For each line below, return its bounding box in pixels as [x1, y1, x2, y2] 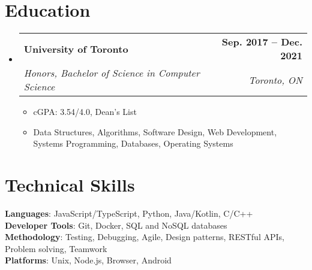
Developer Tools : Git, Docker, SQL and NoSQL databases [5, 219, 227, 231]
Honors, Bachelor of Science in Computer [23, 66, 200, 80]
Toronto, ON [248, 72, 302, 87]
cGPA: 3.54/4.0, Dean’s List [33, 105, 137, 118]
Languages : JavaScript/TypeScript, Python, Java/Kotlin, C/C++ [5, 207, 253, 220]
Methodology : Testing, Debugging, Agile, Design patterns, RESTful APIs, [5, 230, 284, 243]
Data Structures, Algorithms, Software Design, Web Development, [33, 125, 277, 138]
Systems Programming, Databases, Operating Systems [33, 137, 233, 150]
